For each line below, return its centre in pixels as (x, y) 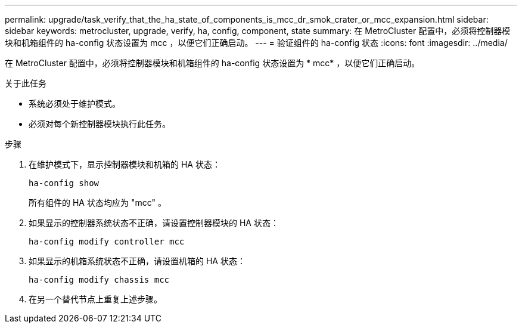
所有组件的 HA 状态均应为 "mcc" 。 (97, 202)
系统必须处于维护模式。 (74, 103)
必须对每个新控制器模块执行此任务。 (100, 124)
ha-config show (64, 183)
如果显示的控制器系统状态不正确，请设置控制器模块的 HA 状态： (154, 223)
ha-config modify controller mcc (107, 242)
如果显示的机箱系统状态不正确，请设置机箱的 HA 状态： (137, 261)
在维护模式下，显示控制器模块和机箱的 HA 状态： (125, 164)
